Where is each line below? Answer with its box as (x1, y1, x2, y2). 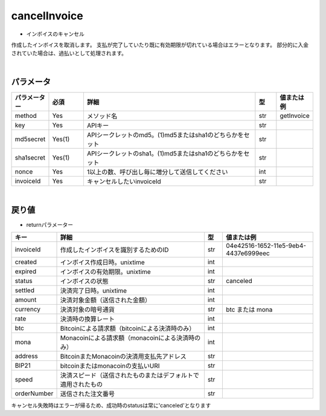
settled (14, 286, 34, 294)
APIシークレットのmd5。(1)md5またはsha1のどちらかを (86, 131, 244, 139)
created (14, 258, 37, 266)
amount (14, 295, 37, 304)
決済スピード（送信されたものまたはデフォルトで (60, 371, 199, 379)
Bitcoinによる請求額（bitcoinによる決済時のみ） (60, 324, 196, 333)
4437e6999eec (225, 249, 270, 257)
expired (14, 267, 36, 275)
